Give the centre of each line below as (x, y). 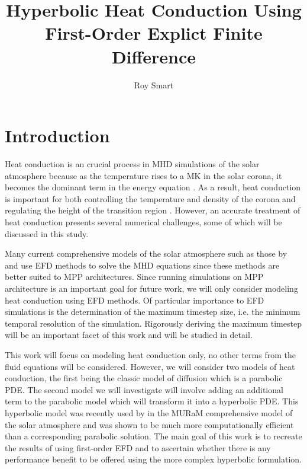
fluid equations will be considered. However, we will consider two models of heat (150, 366)
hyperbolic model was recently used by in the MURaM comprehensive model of (149, 412)
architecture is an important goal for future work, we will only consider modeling (151, 288)
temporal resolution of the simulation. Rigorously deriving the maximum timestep (153, 323)
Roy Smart (154, 84)
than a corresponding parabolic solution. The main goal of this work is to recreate (153, 436)
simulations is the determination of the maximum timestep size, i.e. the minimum (153, 312)
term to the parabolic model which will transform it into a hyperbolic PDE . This (152, 401)
